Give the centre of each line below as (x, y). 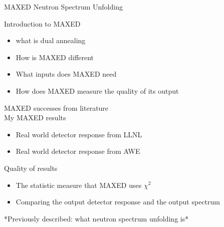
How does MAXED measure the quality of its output (97, 90)
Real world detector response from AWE (78, 151)
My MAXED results (35, 118)
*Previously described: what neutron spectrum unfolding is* (96, 218)
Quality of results (31, 168)
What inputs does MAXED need (66, 74)
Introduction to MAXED (42, 23)
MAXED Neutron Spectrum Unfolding (63, 7)
